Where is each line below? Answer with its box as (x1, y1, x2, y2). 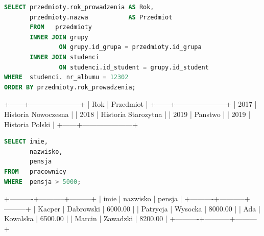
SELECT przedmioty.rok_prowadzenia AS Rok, (4, 4, 154, 11)
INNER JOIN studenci (30, 53, 100, 61)
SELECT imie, (4, 138, 48, 146)
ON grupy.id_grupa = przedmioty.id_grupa (59, 43, 202, 51)
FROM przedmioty (30, 23, 92, 31)
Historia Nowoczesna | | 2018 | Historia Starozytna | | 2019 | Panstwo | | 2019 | (4, 108, 251, 119)
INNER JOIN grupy (30, 33, 88, 41)
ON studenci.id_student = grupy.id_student (59, 63, 209, 71)
